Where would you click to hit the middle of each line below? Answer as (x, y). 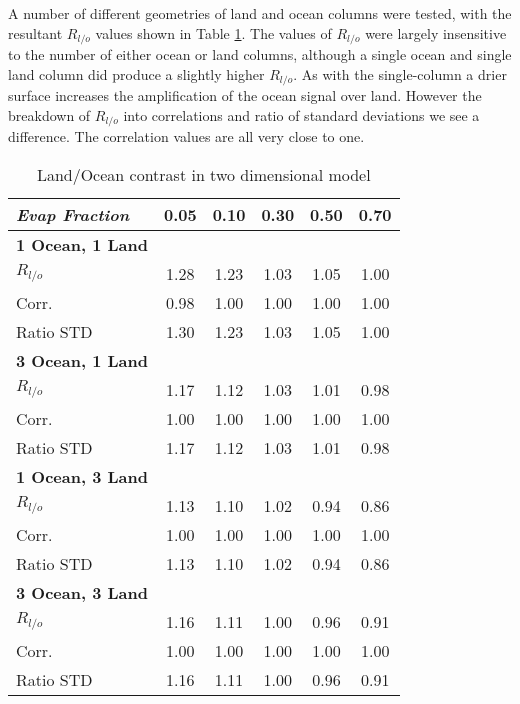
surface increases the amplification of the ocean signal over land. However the (245, 95)
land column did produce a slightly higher (136, 73)
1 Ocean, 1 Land (82, 244)
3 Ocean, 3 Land (82, 592)
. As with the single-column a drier (400, 73)
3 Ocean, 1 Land (82, 360)
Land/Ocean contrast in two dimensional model (203, 174)
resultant (35, 32)
